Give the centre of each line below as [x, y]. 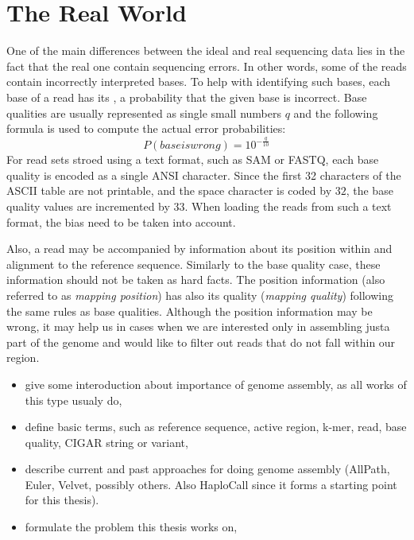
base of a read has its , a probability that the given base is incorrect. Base [187, 97]
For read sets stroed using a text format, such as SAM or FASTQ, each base [193, 159]
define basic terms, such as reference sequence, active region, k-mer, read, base [216, 427]
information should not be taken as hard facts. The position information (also [196, 280]
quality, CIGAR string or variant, [106, 442]
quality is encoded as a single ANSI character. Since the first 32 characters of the [204, 175]
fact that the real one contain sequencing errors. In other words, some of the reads [207, 66]
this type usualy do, [74, 400]
